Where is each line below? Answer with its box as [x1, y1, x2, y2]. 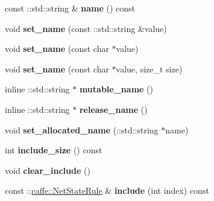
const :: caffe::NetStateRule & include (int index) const [5, 184, 209, 197]
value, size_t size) [116, 62, 183, 75]
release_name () [79, 103, 148, 115]
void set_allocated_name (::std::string [5, 123, 159, 136]
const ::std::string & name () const [5, 2, 136, 14]
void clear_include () [5, 164, 90, 176]
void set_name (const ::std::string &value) [5, 22, 167, 34]
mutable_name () [79, 83, 153, 95]
